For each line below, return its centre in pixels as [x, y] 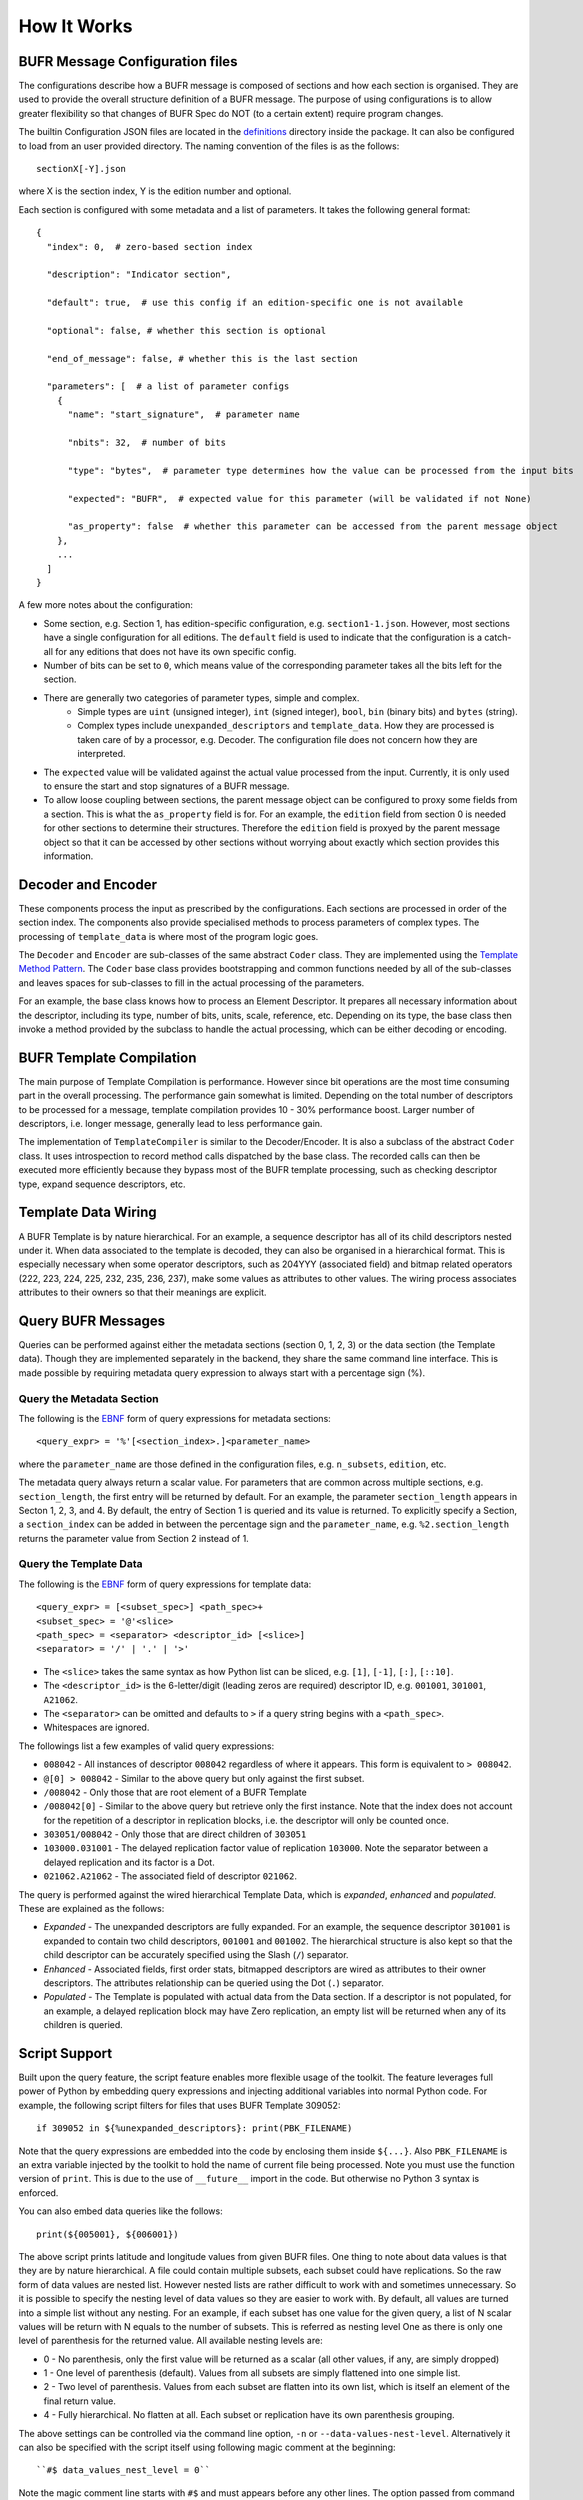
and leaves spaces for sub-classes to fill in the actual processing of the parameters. [191, 982]
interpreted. [101, 754]
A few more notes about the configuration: [106, 605]
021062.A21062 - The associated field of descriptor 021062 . [170, 1876]
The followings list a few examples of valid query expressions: [146, 1746]
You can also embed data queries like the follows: [121, 2211]
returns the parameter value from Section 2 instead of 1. [133, 1538]
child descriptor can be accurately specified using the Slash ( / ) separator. [196, 1955]
